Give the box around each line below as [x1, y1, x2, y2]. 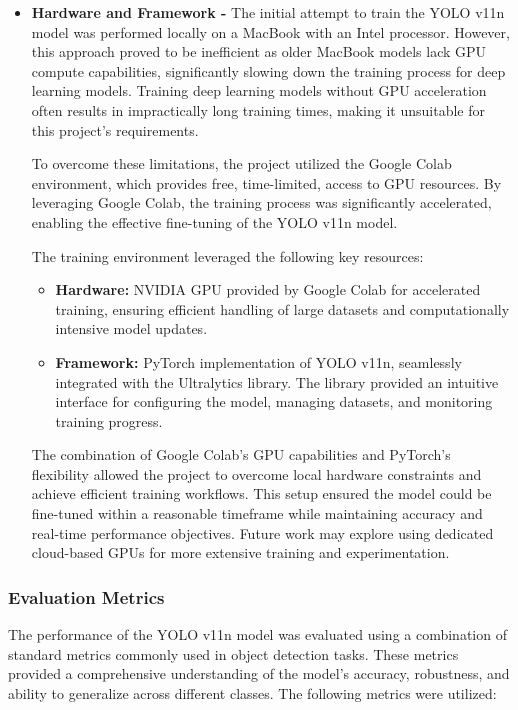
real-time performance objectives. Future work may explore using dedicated [31, 522, 494, 543]
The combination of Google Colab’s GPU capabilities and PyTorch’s [31, 444, 451, 465]
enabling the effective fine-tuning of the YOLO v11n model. [31, 211, 398, 232]
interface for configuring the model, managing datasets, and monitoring [55, 391, 493, 412]
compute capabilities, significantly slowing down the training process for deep [31, 60, 506, 81]
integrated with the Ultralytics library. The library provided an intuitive [55, 371, 499, 392]
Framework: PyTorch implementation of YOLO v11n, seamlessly [55, 351, 462, 372]
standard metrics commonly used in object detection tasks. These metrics [8, 643, 459, 664]
